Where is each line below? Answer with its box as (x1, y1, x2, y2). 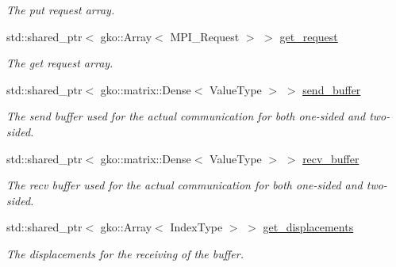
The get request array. (6, 55, 113, 71)
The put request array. (6, 2, 115, 17)
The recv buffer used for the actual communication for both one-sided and (6, 177, 363, 193)
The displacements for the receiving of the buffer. (6, 245, 244, 261)
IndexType (170, 219, 223, 235)
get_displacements (263, 219, 354, 235)
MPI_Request (170, 28, 240, 44)
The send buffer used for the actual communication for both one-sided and (6, 108, 366, 124)
